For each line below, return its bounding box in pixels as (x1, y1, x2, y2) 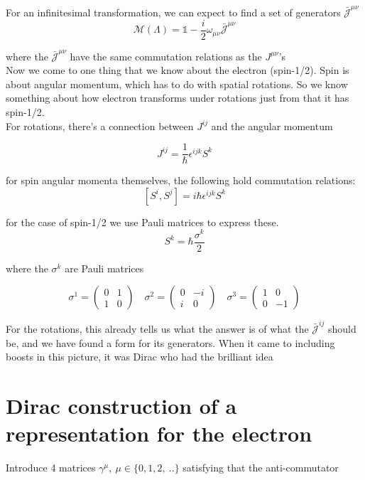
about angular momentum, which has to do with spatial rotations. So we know (6, 76, 348, 91)
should (327, 321, 356, 336)
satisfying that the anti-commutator (182, 460, 339, 475)
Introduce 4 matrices (6, 460, 96, 475)
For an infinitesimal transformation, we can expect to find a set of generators (6, 5, 341, 19)
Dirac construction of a (6, 390, 237, 420)
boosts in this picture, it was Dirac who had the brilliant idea (6, 349, 273, 364)
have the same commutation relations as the (70, 48, 262, 63)
